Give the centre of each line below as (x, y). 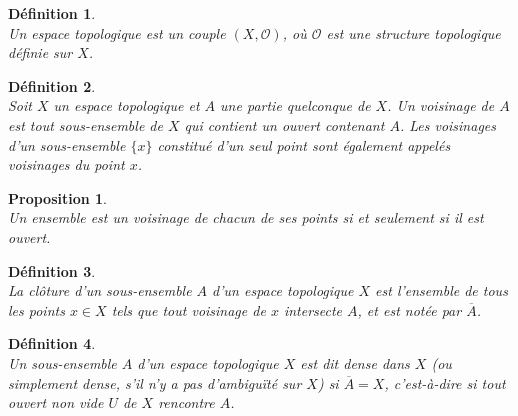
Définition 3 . (52, 270)
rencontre (186, 402)
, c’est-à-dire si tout (445, 382)
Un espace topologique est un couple (117, 32)
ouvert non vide (56, 402)
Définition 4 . (52, 343)
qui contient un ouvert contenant (284, 124)
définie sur (40, 52)
